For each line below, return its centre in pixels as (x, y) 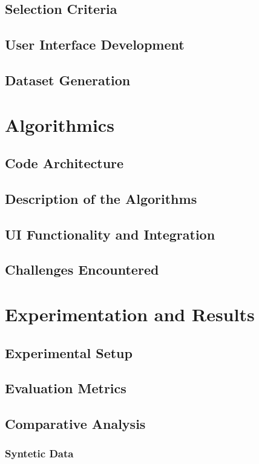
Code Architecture (64, 163)
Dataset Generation (68, 80)
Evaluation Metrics (66, 388)
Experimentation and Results (130, 314)
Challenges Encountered (82, 270)
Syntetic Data (39, 453)
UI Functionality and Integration (110, 234)
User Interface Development (95, 44)
